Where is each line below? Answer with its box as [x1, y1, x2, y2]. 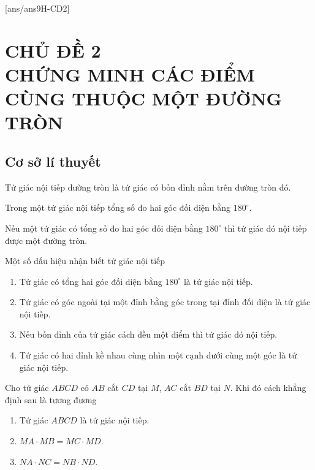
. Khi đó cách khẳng [230, 381, 306, 394]
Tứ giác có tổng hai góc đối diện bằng [19, 275, 162, 287]
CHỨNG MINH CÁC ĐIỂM [5, 61, 255, 86]
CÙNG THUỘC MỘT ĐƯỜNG [5, 86, 282, 111]
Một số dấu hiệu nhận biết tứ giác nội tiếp [5, 254, 165, 267]
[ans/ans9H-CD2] [5, 2, 70, 14]
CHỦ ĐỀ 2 [5, 37, 101, 63]
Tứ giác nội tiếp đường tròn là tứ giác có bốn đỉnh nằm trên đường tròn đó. [5, 180, 291, 193]
